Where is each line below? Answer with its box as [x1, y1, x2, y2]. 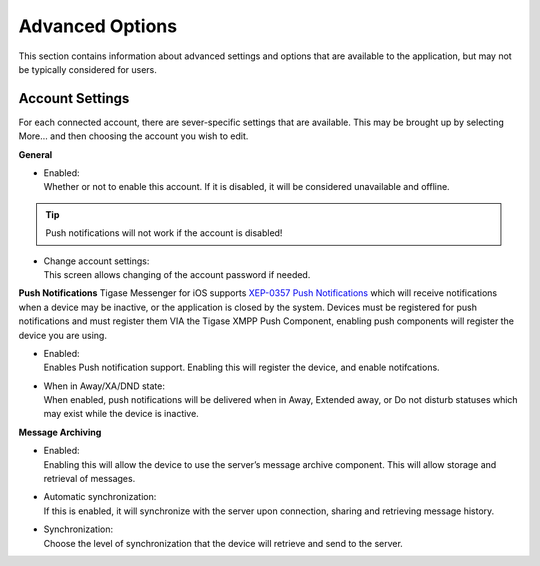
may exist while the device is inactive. [43, 408, 199, 420]
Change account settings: [43, 255, 150, 267]
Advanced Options [18, 15, 178, 37]
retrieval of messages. [43, 473, 136, 485]
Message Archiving [18, 426, 102, 438]
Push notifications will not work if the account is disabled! [45, 227, 283, 239]
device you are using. [18, 329, 107, 341]
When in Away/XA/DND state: [43, 380, 165, 392]
